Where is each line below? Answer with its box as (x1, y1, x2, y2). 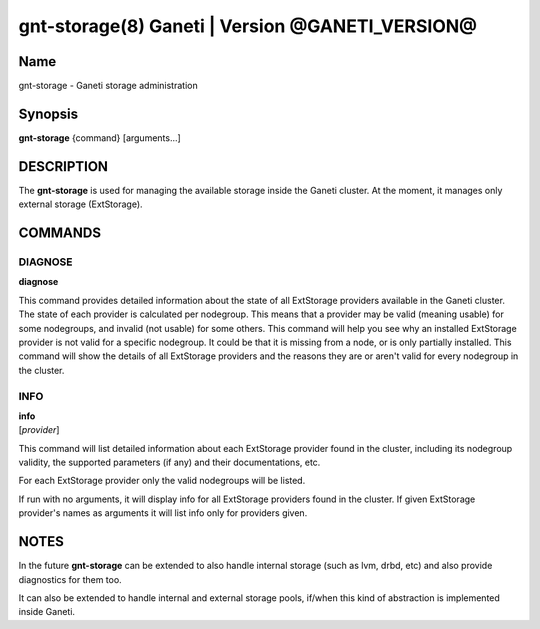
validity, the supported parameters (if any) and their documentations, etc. (18, 456, 321, 469)
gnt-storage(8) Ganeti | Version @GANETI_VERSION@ (18, 15, 478, 37)
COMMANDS (18, 225, 102, 242)
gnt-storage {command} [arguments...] (18, 131, 182, 144)
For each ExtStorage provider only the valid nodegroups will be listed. (18, 475, 306, 487)
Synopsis (18, 105, 79, 122)
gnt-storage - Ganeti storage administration (18, 80, 199, 92)
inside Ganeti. (18, 606, 75, 618)
